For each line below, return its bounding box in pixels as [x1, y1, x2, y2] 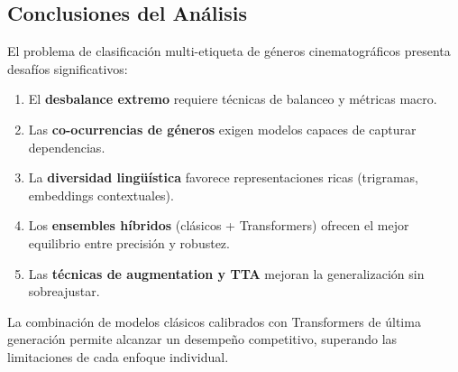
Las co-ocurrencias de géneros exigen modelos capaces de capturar [28, 119, 417, 138]
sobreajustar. [28, 282, 100, 301]
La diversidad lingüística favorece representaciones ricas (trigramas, [28, 168, 419, 187]
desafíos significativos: [7, 59, 128, 78]
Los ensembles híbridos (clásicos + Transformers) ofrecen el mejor [28, 216, 409, 235]
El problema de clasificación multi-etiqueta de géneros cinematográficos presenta [7, 42, 451, 60]
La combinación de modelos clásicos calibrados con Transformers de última [7, 312, 421, 330]
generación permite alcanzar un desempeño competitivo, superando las [7, 330, 398, 349]
